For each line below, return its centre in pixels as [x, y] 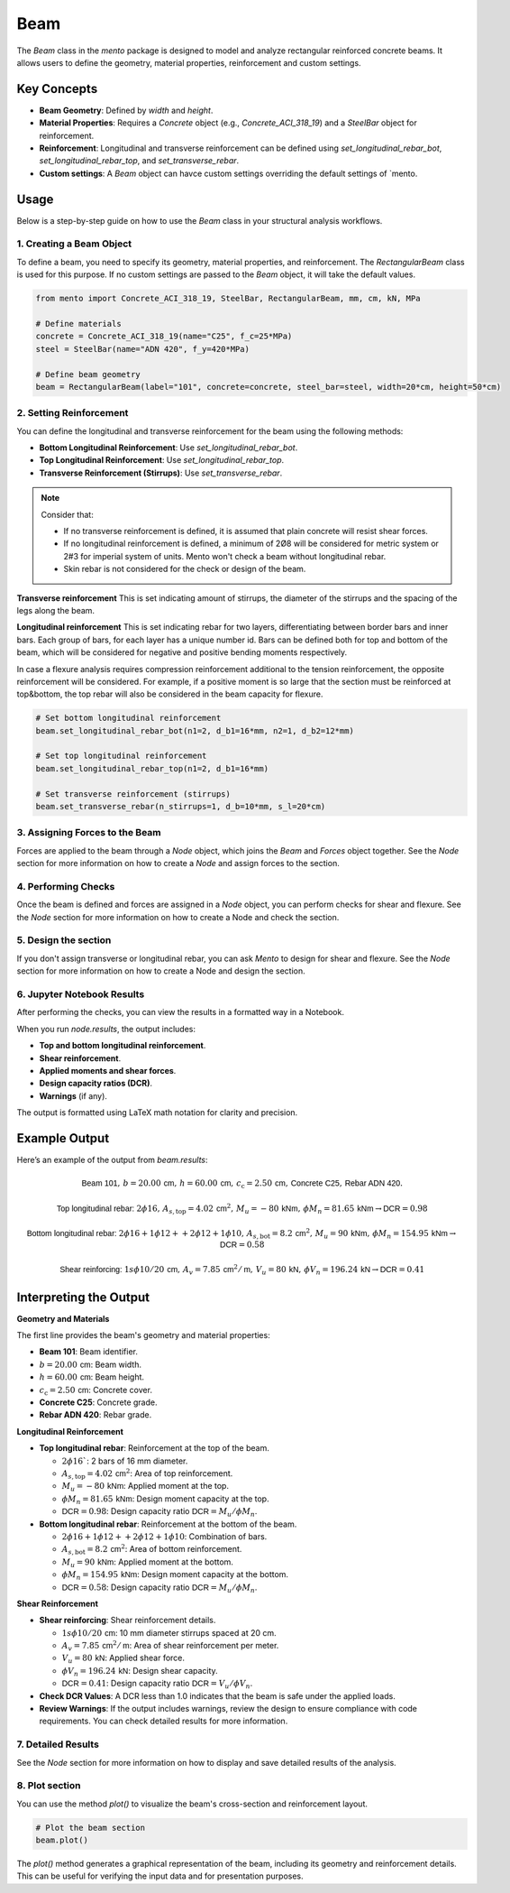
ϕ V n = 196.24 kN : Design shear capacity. [140, 1671]
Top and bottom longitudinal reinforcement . [123, 1046]
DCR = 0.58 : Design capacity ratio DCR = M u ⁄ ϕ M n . [159, 1588]
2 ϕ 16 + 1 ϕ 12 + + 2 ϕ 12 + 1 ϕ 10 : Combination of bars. [164, 1536]
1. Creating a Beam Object [74, 244]
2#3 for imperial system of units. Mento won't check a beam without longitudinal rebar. [225, 556]
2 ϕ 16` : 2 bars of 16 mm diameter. [125, 1461]
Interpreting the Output [83, 1297]
